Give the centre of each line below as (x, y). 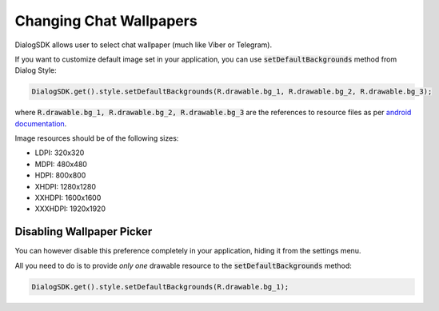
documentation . (41, 123)
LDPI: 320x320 (60, 153)
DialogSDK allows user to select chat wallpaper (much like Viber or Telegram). (143, 45)
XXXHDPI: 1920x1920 (70, 209)
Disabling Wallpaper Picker (84, 232)
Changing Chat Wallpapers (106, 21)
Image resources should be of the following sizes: (97, 138)
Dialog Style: (36, 70)
